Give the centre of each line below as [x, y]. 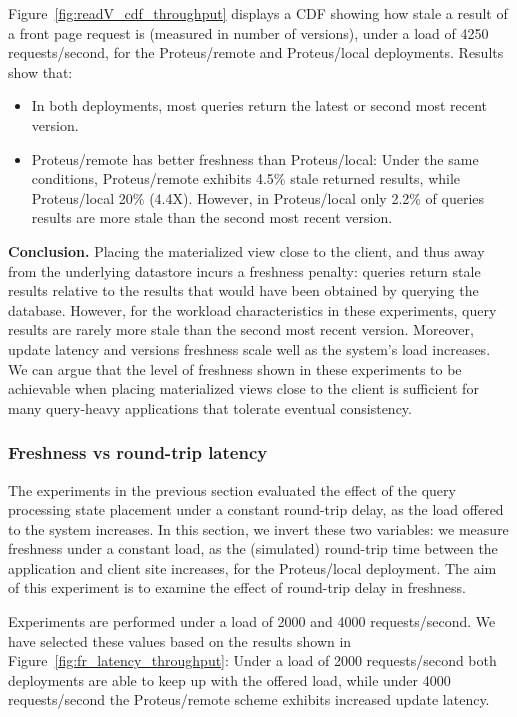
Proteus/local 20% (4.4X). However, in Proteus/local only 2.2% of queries [258, 197]
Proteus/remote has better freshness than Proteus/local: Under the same [255, 158]
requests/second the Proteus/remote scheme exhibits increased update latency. [249, 699]
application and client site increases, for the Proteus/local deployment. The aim [252, 567]
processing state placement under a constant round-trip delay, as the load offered [256, 509]
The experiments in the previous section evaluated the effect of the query [232, 489]
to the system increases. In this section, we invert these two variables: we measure [258, 528]
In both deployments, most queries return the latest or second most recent [259, 105]
